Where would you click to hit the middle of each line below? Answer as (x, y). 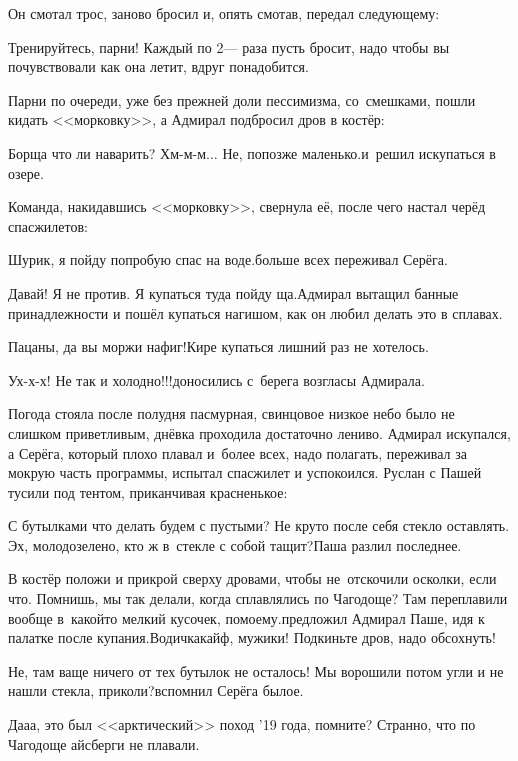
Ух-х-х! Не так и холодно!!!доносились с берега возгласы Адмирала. (216, 379)
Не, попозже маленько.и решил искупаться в (359, 152)
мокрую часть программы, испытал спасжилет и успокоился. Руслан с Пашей (245, 472)
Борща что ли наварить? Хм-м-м (107, 152)
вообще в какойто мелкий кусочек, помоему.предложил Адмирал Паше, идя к (246, 617)
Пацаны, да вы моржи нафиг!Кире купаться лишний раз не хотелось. (218, 346)
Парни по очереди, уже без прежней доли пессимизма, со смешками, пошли (242, 99)
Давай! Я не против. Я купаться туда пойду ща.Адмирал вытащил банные (233, 292)
